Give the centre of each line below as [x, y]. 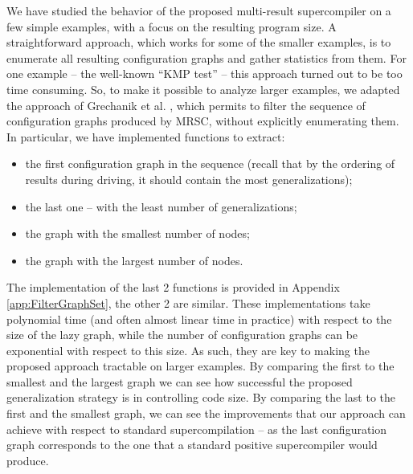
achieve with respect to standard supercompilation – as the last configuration [197, 429]
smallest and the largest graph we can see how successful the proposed [180, 381]
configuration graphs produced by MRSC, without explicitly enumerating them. [203, 121]
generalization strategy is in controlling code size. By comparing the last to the [201, 397]
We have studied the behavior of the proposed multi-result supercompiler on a [199, 10]
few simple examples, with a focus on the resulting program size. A [172, 26]
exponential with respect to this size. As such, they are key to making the [188, 350]
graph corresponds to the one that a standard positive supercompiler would [192, 445]
